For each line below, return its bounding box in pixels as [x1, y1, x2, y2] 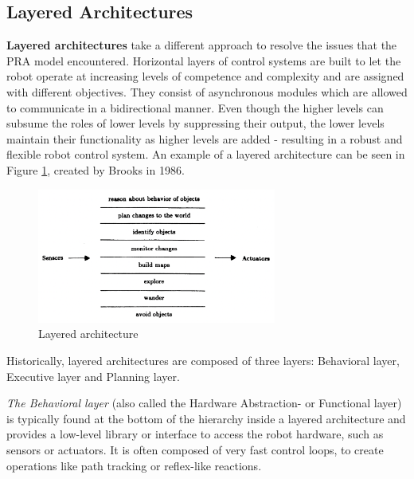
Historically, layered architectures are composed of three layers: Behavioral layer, [6, 351, 400, 368]
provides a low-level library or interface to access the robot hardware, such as [6, 426, 384, 442]
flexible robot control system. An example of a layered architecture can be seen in [6, 146, 405, 163]
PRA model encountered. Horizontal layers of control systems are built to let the [6, 52, 401, 69]
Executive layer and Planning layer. [6, 367, 180, 384]
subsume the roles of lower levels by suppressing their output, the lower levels [6, 115, 385, 132]
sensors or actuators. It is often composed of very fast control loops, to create [6, 441, 384, 457]
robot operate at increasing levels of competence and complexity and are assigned [6, 68, 404, 84]
